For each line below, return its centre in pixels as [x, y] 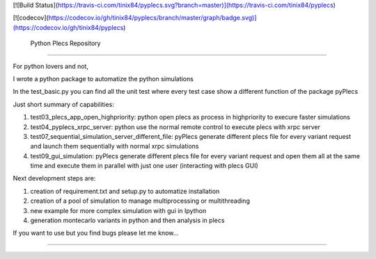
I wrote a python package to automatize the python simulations [103, 78]
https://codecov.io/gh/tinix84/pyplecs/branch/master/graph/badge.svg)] [152, 18]
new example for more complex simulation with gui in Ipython [118, 210]
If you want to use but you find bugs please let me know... [96, 233]
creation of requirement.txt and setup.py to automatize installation [125, 191]
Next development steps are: [54, 178]
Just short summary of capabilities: [63, 104]
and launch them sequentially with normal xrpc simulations [115, 147]
